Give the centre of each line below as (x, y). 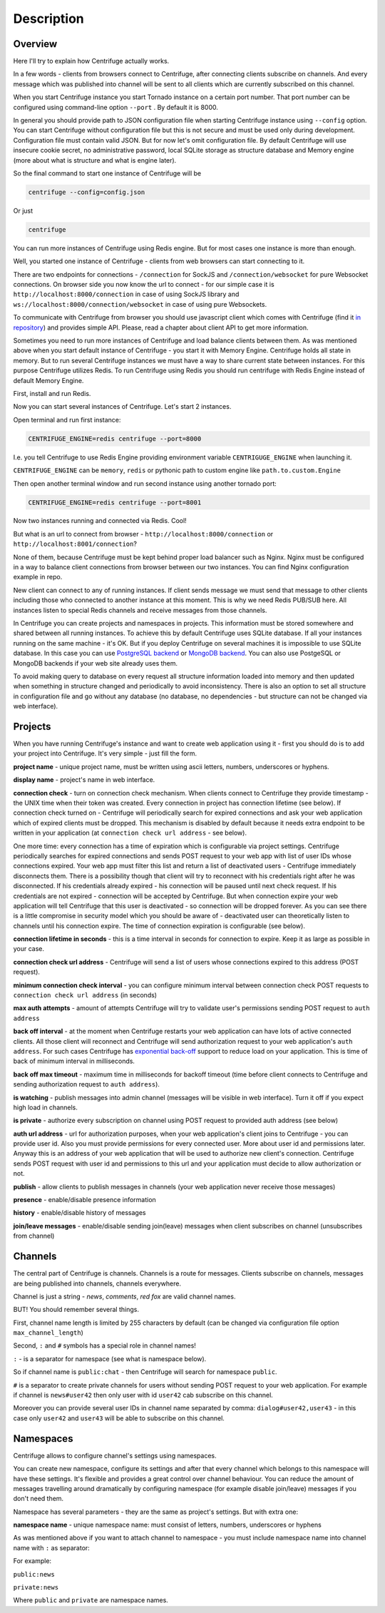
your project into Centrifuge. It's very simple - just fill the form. (105, 753)
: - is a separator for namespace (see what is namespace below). (110, 1358)
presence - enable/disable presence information (84, 1200)
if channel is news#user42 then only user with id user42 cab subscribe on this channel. (143, 1395)
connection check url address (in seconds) (85, 995)
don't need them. (38, 1499)
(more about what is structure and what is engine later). (95, 160)
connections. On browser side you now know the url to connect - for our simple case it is (144, 285)
